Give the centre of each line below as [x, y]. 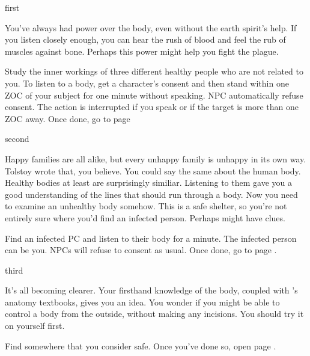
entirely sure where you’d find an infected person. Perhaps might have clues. [145, 217]
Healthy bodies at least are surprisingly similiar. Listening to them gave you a [148, 183]
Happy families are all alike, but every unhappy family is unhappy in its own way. [156, 158]
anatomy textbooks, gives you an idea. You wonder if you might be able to [142, 302]
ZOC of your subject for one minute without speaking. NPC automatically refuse [154, 95]
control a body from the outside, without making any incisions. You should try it [154, 314]
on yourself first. [35, 326]
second [17, 139]
